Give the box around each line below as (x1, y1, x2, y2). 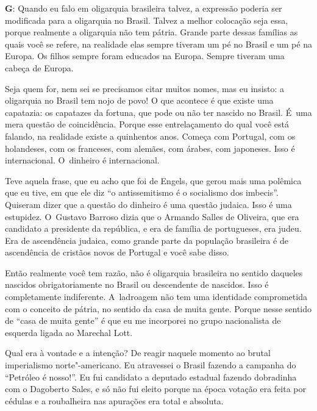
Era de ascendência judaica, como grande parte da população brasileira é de (5, 234, 288, 246)
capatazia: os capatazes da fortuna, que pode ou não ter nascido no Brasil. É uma (5, 105, 312, 118)
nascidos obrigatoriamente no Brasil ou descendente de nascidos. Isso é (5, 278, 269, 291)
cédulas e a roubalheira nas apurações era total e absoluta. (5, 394, 224, 407)
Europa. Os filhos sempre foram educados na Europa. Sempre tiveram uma (5, 49, 285, 62)
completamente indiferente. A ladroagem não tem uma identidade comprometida (5, 290, 307, 303)
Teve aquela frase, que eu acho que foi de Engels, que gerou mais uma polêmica (5, 174, 302, 187)
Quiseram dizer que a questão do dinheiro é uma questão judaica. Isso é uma (5, 198, 292, 210)
